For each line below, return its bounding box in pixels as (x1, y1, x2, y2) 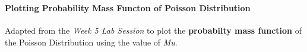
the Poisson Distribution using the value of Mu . (5, 35, 178, 48)
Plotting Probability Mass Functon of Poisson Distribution (5, 2, 251, 14)
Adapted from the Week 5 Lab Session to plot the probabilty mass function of (5, 24, 302, 37)
